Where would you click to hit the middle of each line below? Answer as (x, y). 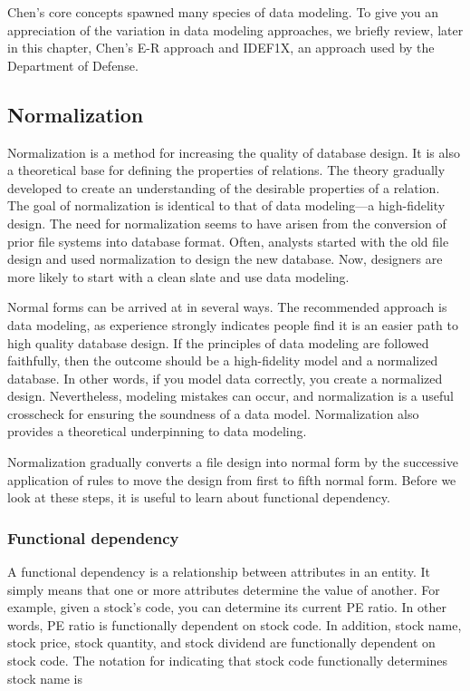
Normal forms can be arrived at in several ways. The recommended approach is (227, 307)
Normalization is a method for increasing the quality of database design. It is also (234, 152)
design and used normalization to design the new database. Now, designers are (225, 259)
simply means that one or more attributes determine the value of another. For (224, 589)
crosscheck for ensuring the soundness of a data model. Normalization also (213, 413)
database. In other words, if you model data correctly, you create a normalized (225, 378)
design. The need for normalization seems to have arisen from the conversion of (227, 223)
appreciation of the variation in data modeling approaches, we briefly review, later (235, 29)
